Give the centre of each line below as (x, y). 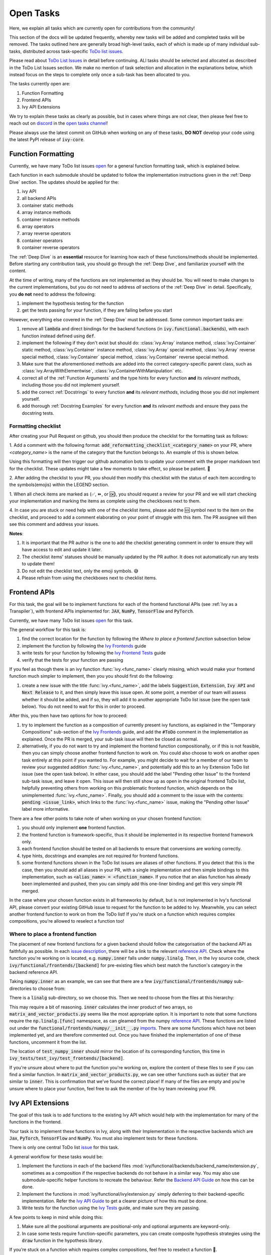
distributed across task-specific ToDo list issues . (73, 51)
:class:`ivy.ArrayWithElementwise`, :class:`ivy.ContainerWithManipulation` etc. (102, 371)
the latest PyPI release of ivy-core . (47, 140)
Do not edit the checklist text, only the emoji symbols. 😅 (80, 571)
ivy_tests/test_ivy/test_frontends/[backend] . (67, 1058)
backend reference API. (34, 972)
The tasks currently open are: (40, 84)
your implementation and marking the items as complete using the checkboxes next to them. (105, 501)
